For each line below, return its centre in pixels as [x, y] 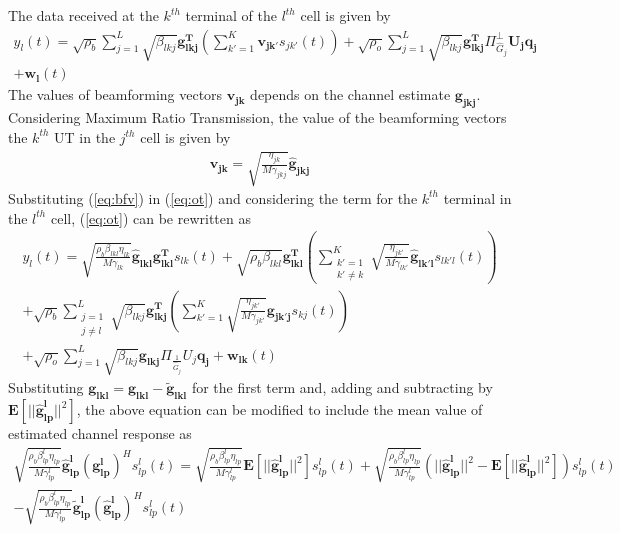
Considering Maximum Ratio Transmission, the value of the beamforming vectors [257, 117]
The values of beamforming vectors [115, 94]
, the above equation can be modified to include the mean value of [279, 409]
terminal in [477, 197]
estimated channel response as [100, 433]
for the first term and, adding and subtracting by [342, 387]
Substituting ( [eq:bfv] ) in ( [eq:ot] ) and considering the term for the [213, 197]
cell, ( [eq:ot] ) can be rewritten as [150, 217]
